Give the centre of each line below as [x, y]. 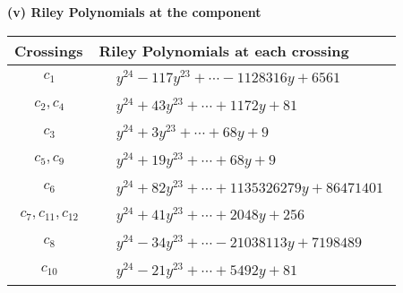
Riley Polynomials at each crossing [224, 50]
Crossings [49, 50]
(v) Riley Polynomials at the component [134, 12]
